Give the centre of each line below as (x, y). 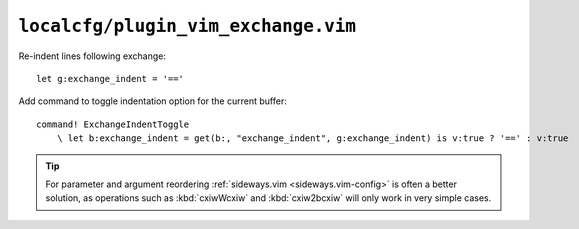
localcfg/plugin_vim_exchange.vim (187, 26)
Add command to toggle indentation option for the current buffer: (152, 101)
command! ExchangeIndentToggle (113, 124)
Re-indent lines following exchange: (92, 56)
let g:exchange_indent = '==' (110, 78)
